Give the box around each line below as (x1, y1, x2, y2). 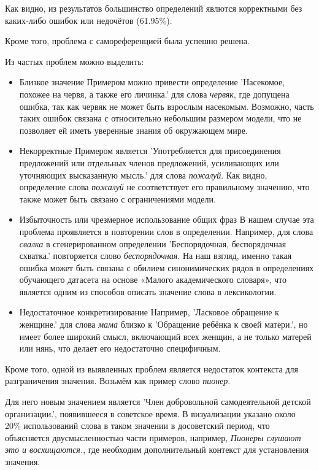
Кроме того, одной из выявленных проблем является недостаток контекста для (5, 362, 299, 375)
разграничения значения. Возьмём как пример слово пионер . (5, 374, 231, 387)
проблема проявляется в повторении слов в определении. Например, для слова (19, 225, 313, 237)
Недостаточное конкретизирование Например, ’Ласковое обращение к (19, 306, 279, 318)
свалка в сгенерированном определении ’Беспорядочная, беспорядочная (19, 237, 286, 250)
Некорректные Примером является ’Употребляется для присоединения (19, 144, 281, 157)
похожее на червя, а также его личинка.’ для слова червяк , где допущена (19, 87, 290, 100)
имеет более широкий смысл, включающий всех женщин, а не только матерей (19, 329, 312, 342)
